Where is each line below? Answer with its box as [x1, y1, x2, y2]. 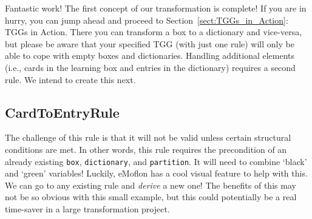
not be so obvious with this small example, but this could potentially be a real [5, 190, 297, 203]
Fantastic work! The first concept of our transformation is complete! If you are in [5, 2, 307, 14]
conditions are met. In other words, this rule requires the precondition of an [5, 143, 287, 155]
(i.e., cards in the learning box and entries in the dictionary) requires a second [5, 61, 296, 73]
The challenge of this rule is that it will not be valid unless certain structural [5, 131, 291, 144]
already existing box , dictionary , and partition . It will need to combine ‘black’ [5, 155, 307, 167]
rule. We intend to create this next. [5, 73, 136, 86]
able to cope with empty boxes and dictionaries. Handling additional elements [5, 49, 295, 62]
